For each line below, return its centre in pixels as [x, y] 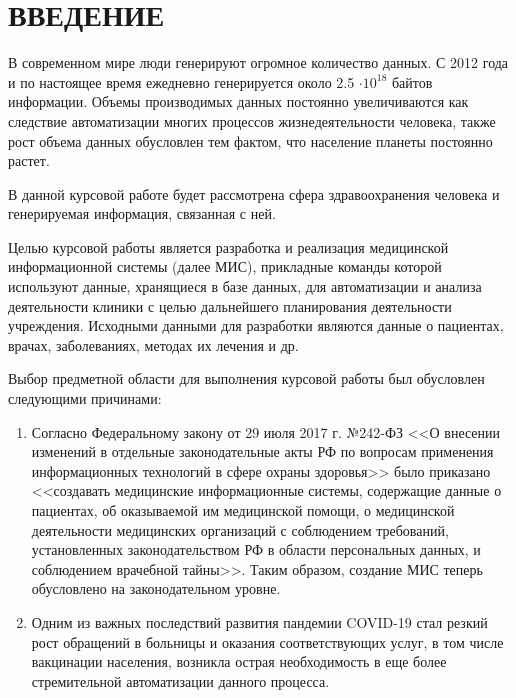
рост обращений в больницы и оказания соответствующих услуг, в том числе [267, 641]
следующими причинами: [85, 398]
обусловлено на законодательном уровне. [156, 588]
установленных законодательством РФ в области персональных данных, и [256, 549]
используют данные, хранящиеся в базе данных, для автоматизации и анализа [245, 286]
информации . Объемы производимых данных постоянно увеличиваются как [238, 101]
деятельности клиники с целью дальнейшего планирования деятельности [230, 305]
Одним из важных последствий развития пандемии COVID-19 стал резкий [259, 621]
